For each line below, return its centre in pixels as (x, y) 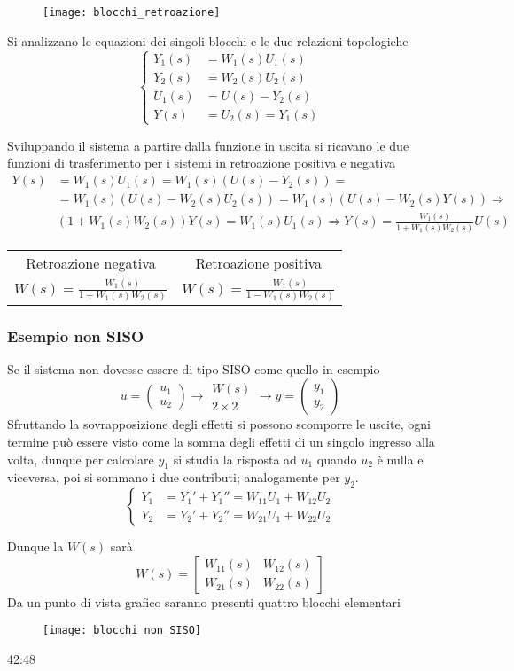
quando (337, 459)
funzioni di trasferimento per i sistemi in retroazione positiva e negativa (202, 163)
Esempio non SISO (76, 335)
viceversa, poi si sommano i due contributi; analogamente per (174, 477)
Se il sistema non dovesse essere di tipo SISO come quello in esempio (194, 368)
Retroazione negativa (91, 262)
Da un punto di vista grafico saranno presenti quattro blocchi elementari (204, 601)
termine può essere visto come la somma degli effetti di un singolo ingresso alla (221, 442)
